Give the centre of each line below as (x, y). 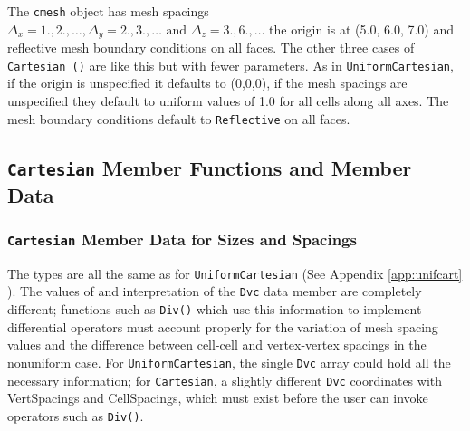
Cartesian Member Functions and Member (210, 167)
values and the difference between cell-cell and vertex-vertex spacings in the (217, 345)
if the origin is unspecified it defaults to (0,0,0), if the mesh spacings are (207, 83)
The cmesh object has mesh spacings (108, 11)
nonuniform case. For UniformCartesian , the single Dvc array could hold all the (229, 362)
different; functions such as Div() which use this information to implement (215, 309)
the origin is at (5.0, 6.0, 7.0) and (362, 29)
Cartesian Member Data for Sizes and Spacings (182, 239)
